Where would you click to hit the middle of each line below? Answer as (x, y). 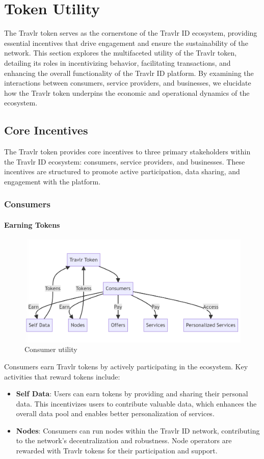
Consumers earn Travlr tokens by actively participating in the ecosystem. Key (126, 366)
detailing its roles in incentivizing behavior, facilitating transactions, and (117, 62)
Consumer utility (51, 349)
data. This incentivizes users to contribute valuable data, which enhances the (136, 403)
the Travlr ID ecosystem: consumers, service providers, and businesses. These (125, 161)
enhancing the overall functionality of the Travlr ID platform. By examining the (129, 73)
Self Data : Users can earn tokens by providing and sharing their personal (132, 394)
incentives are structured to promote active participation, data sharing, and (122, 171)
